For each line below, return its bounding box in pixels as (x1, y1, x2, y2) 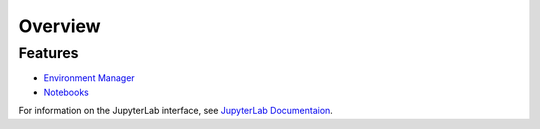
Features (18, 44, 79, 62)
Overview (18, 15, 101, 37)
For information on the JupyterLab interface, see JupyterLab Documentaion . (18, 105, 334, 117)
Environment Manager (43, 72, 135, 84)
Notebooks (43, 86, 89, 98)
